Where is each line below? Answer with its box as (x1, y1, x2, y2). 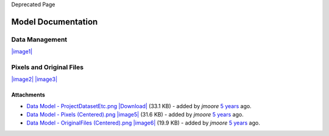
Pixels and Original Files (11, 63, 84, 71)
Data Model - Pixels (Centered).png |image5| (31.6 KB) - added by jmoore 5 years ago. (26, 111, 244, 118)
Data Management (11, 35, 68, 44)
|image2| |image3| (11, 76, 58, 83)
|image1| (11, 48, 33, 55)
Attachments (11, 91, 46, 98)
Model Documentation (11, 16, 98, 27)
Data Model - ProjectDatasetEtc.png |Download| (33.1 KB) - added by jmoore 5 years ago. (26, 102, 252, 109)
